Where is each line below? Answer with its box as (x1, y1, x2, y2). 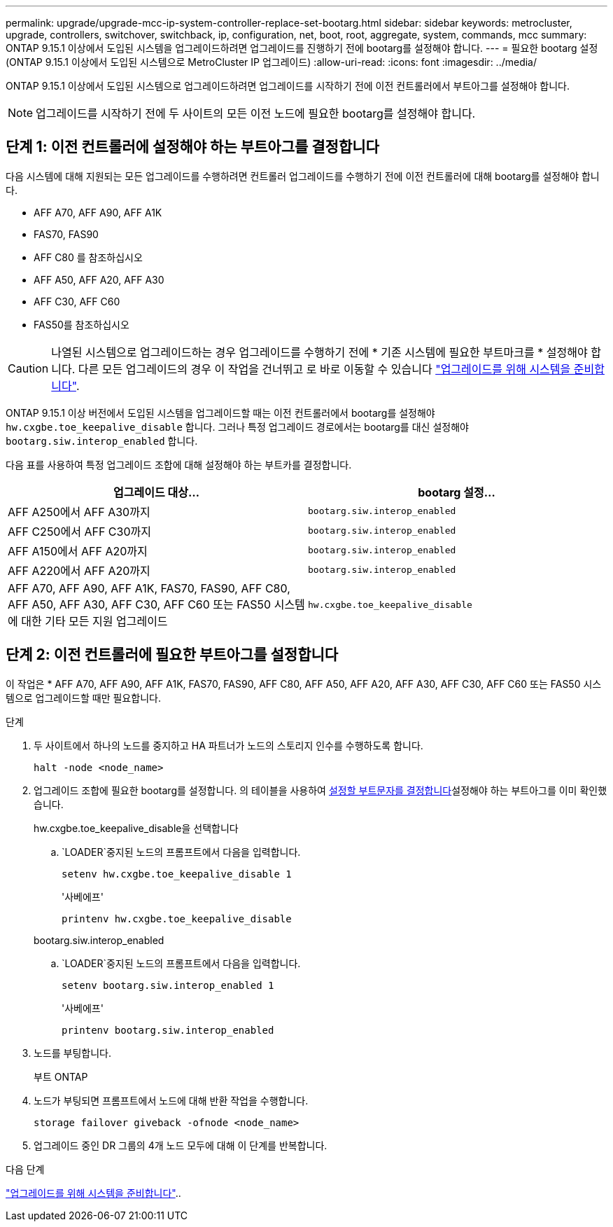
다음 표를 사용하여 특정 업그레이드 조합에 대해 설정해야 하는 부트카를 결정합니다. (6, 458, 352, 471)
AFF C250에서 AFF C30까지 (8, 524, 151, 539)
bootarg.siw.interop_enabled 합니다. (6, 434, 198, 447)
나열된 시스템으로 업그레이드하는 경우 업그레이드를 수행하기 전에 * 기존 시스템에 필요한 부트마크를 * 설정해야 (51, 345, 588, 359)
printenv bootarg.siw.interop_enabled (62, 1024, 274, 1036)
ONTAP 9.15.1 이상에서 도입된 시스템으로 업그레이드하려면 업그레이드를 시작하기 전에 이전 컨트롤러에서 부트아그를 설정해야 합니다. (6, 80, 570, 92)
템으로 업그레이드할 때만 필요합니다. (6, 691, 161, 704)
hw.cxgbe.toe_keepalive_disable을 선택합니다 (34, 822, 239, 834)
